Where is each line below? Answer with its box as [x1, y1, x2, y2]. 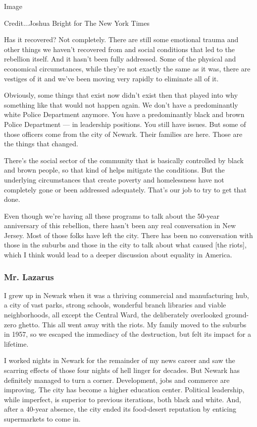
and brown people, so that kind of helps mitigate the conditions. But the [4, 165, 225, 175]
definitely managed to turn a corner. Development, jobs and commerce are [4, 374, 230, 385]
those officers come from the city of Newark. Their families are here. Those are [4, 128, 243, 139]
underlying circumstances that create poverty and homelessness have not [4, 174, 224, 184]
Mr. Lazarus [4, 270, 54, 283]
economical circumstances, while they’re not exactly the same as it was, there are [4, 63, 251, 73]
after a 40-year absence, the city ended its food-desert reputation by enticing [4, 404, 236, 414]
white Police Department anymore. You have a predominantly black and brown [4, 109, 245, 120]
